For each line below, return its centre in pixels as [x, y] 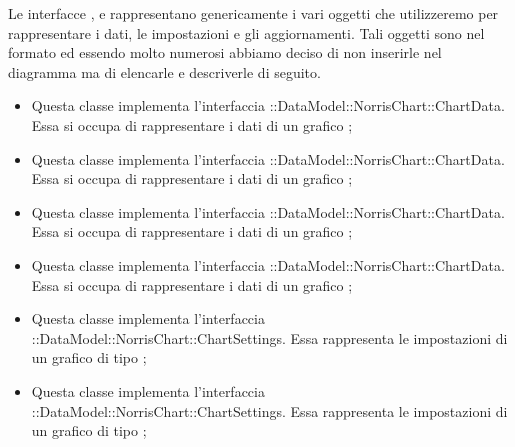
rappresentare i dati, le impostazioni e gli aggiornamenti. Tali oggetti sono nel [246, 32]
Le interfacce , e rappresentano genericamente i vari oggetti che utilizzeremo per [253, 13]
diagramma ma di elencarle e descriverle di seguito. [164, 71]
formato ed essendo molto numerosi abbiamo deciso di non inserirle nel [225, 52]
